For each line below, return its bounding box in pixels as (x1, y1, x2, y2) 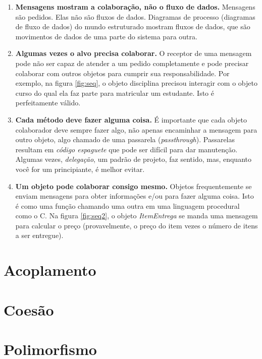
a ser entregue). (15, 230, 64, 241)
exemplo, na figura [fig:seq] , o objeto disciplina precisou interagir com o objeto (15, 78, 257, 88)
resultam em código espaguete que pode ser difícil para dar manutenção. (15, 144, 238, 154)
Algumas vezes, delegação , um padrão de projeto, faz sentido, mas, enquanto (15, 154, 251, 164)
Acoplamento (4, 260, 96, 280)
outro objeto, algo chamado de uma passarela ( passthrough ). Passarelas (15, 134, 235, 145)
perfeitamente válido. (15, 97, 81, 108)
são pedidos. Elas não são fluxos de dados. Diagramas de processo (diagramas (15, 11, 255, 22)
